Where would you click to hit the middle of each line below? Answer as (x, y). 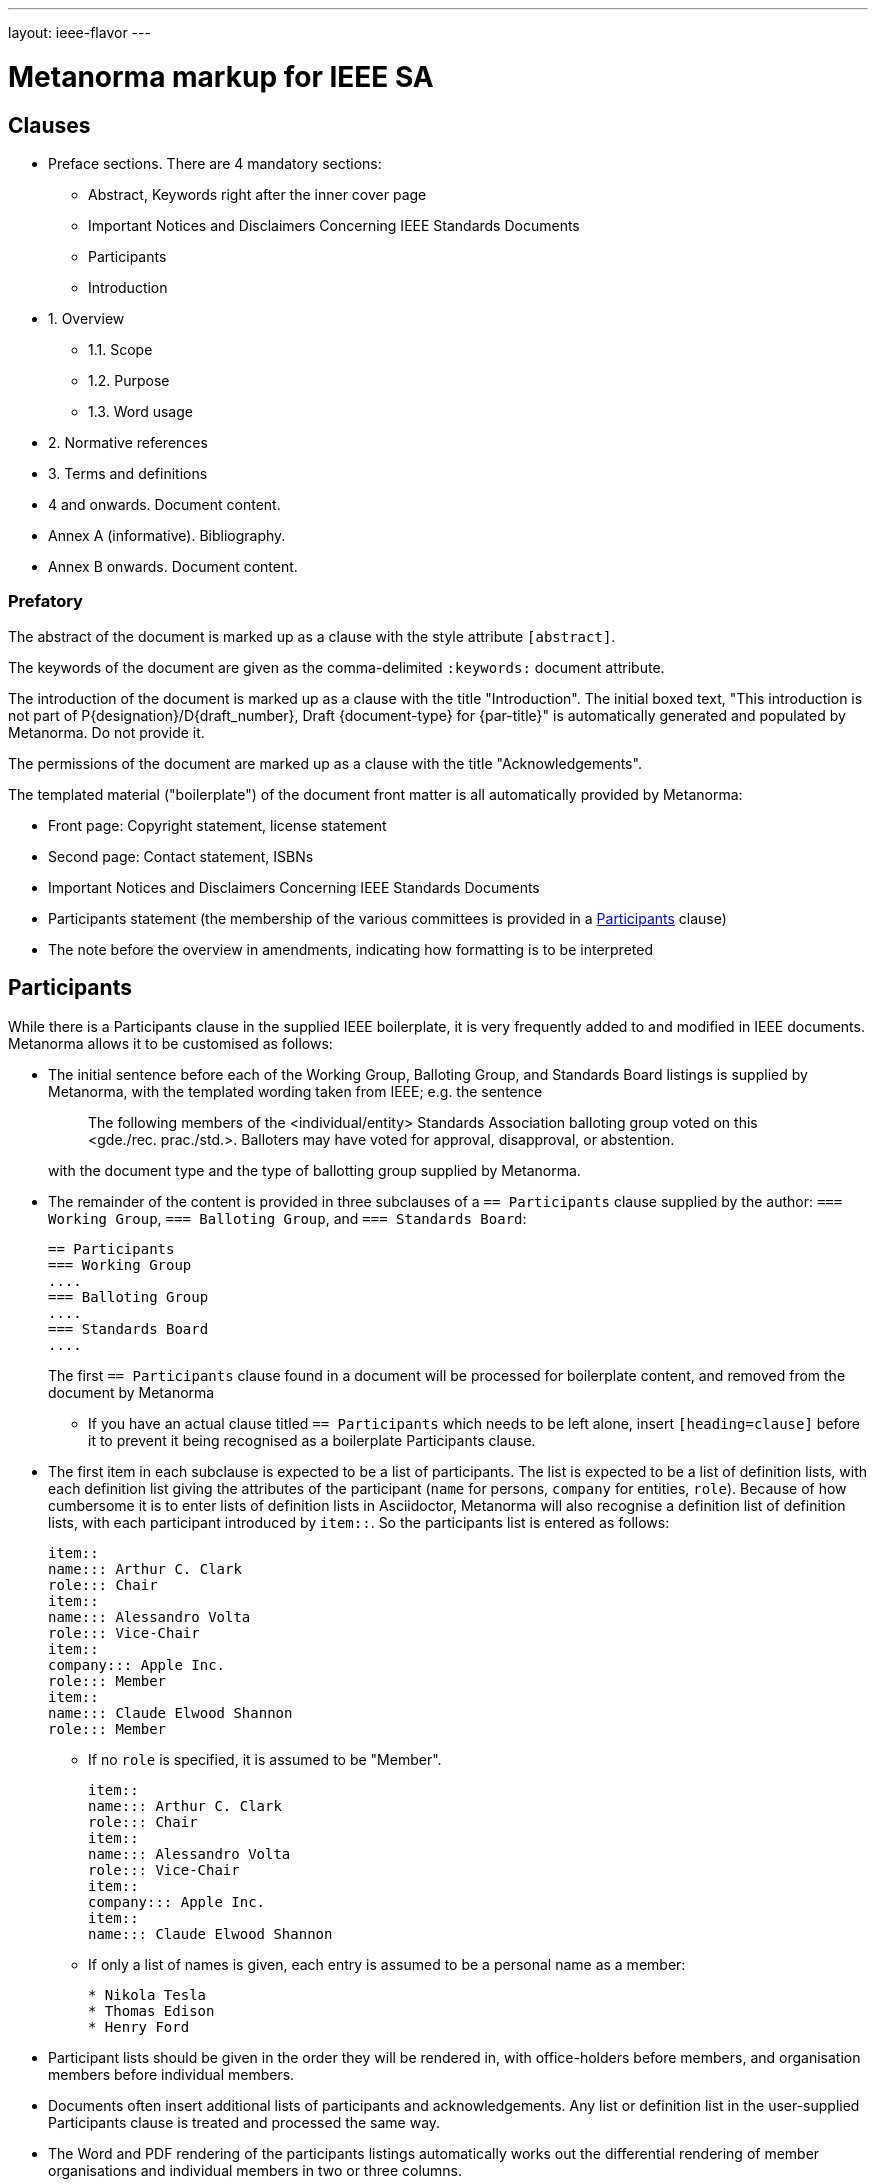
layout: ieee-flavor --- (79, 32)
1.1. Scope (120, 349)
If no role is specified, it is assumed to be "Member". (265, 1759)
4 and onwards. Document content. (164, 504)
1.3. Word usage (140, 411)
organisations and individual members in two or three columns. (255, 2170)
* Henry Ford (139, 2026)
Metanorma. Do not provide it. (106, 732)
